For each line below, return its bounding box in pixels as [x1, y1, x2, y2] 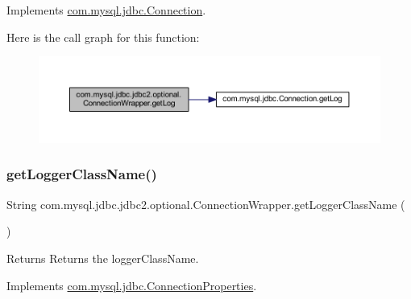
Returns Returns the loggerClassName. [6, 249, 199, 266]
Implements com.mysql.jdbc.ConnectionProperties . [6, 276, 257, 293]
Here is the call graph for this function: [6, 28, 200, 45]
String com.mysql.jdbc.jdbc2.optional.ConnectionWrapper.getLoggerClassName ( [6, 195, 405, 212]
